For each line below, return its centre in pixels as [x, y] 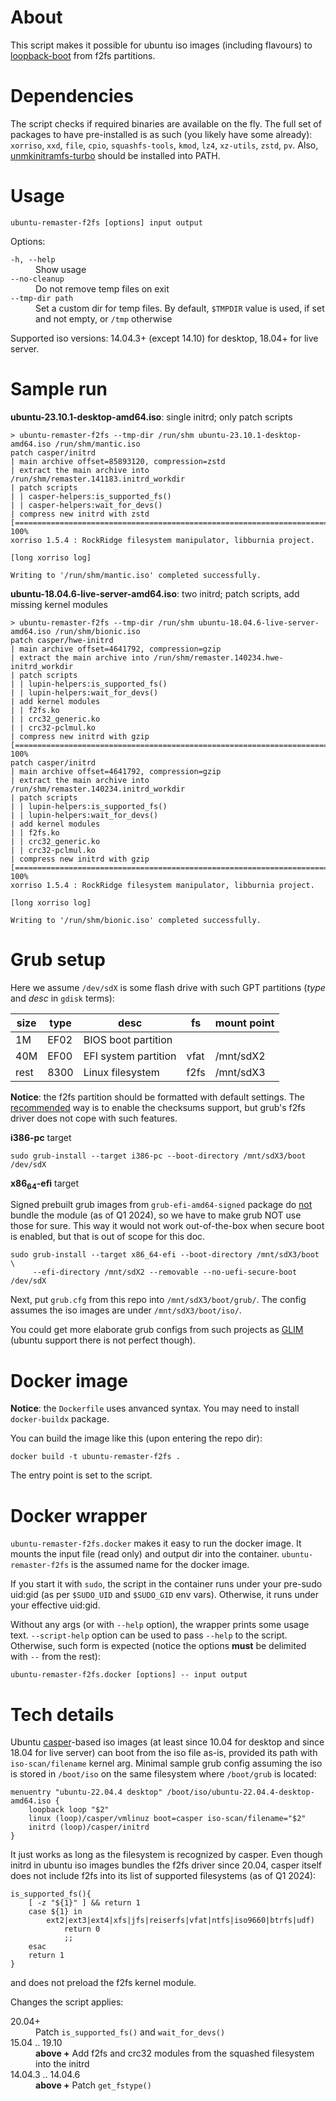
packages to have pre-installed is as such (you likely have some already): [161, 134]
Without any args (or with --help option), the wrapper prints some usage [160, 1625]
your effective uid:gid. [55, 1605]
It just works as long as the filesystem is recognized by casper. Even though [166, 1855]
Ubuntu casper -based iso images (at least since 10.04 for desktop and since [167, 1742]
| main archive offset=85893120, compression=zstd [118, 461]
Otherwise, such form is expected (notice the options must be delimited [158, 1646]
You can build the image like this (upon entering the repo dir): [136, 1438]
